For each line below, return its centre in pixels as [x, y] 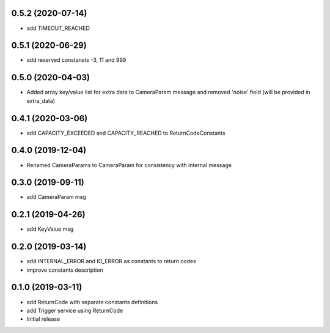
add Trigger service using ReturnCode [75, 310]
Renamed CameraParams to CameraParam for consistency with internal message [129, 165]
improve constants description [65, 270]
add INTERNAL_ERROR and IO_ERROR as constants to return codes [112, 261]
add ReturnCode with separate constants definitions [92, 302]
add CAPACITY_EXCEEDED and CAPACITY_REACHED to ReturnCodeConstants [126, 133]
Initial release [43, 319]
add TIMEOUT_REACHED [58, 28]
